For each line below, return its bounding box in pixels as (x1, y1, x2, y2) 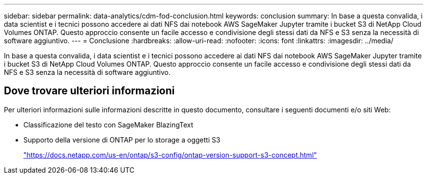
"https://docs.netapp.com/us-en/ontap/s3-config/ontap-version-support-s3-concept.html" (23, 150, 317, 159)
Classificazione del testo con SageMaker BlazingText (23, 120, 194, 129)
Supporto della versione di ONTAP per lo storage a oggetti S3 (23, 135, 220, 144)
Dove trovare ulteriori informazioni (4, 85, 175, 97)
